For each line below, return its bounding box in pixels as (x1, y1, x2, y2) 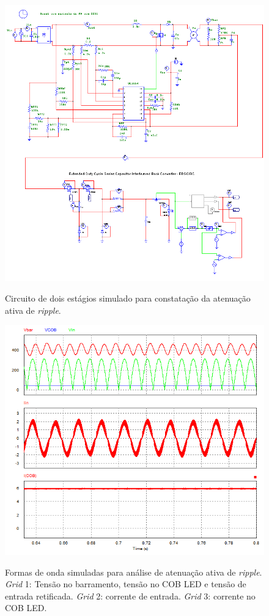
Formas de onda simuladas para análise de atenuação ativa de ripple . (5, 565, 262, 578)
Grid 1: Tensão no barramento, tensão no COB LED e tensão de (5, 577, 246, 590)
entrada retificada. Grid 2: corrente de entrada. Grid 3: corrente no (5, 589, 256, 602)
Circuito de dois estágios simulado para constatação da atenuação (5, 291, 251, 304)
